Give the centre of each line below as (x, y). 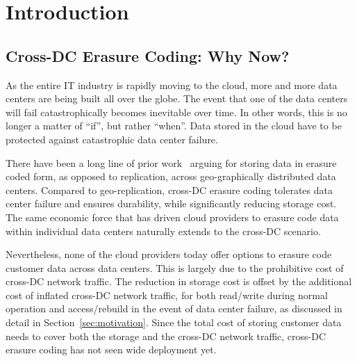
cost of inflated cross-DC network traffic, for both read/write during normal (167, 295)
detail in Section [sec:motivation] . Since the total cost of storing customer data (174, 322)
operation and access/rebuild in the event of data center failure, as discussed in (174, 308)
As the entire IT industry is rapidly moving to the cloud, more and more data (172, 85)
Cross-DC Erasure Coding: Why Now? (148, 55)
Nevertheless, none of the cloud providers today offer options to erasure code (169, 254)
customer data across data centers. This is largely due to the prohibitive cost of (175, 267)
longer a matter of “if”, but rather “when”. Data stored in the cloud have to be (174, 126)
